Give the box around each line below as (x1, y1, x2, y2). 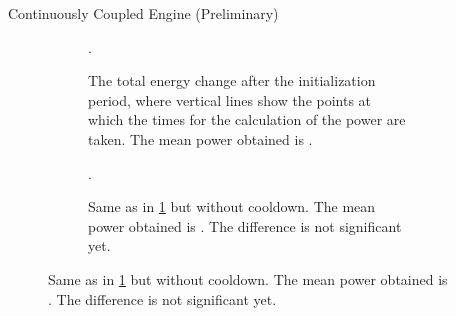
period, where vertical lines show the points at (88, 89, 372, 110)
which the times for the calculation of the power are (88, 109, 406, 130)
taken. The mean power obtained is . (88, 128, 313, 149)
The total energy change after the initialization (88, 70, 376, 91)
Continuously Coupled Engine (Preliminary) (8, 3, 279, 23)
